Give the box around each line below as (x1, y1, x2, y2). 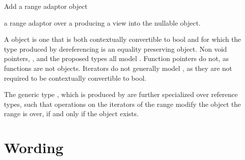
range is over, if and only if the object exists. (4, 108, 139, 119)
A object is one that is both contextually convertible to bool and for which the (4, 34, 241, 44)
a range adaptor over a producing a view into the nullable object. (4, 17, 201, 28)
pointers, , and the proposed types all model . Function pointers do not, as (4, 53, 229, 64)
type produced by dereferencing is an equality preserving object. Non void (4, 43, 227, 54)
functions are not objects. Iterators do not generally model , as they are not (4, 63, 232, 73)
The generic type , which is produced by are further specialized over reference (4, 89, 238, 99)
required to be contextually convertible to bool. (4, 72, 147, 83)
